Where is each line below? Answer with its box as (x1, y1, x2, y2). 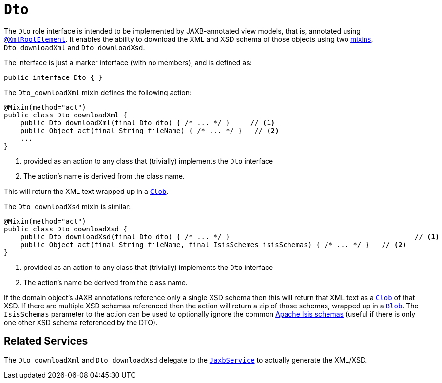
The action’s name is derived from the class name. (23, 172, 185, 180)
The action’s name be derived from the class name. (23, 278, 188, 287)
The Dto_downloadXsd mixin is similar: (4, 202, 131, 211)
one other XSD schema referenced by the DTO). (4, 318, 158, 326)
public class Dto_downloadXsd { (4, 225, 127, 233)
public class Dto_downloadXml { (4, 111, 127, 119)
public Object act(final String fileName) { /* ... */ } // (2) (20, 126, 279, 134)
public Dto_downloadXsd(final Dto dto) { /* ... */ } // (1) (20, 232, 440, 241)
